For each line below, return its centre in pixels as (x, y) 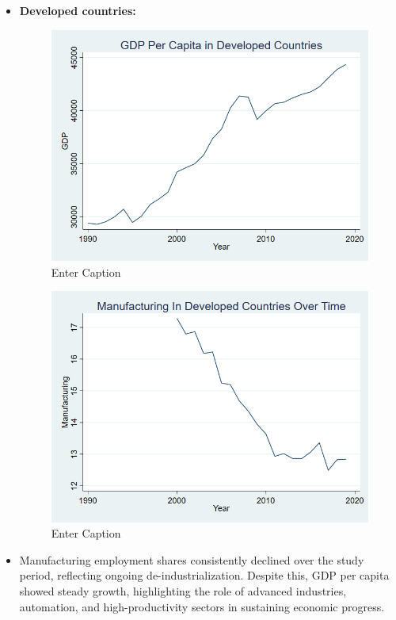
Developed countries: (78, 10)
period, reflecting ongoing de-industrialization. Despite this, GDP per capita (204, 575)
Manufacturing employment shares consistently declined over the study (192, 559)
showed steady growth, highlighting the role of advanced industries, (183, 590)
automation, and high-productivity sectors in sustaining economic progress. (202, 606)
